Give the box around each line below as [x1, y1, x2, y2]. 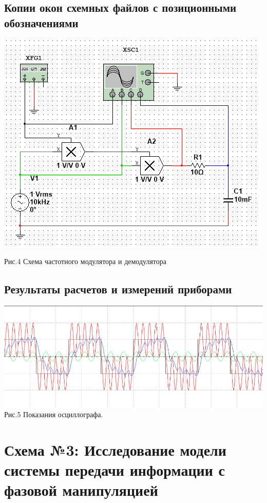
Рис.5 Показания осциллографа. [4, 409, 103, 420]
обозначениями [4, 14, 79, 30]
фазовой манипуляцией [4, 479, 158, 500]
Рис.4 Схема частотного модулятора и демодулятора [4, 256, 166, 267]
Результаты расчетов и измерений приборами [4, 281, 232, 297]
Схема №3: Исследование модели [4, 439, 226, 460]
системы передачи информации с [4, 459, 225, 480]
